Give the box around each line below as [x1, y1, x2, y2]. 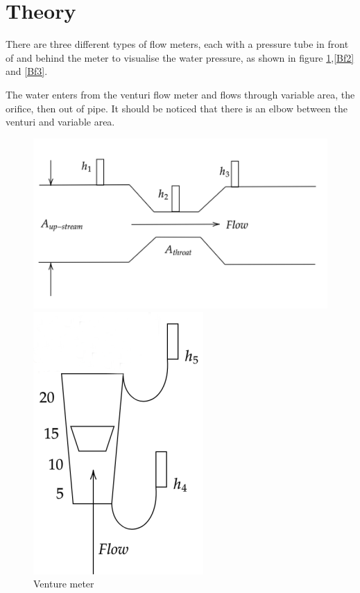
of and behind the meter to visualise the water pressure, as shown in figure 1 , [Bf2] [6, 50, 354, 65]
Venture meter [33, 576, 94, 591]
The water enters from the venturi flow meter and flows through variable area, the [6, 87, 355, 101]
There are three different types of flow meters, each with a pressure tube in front [6, 37, 349, 51]
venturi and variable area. [6, 114, 115, 129]
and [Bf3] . [6, 64, 48, 78]
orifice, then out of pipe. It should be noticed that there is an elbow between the [6, 101, 348, 115]
